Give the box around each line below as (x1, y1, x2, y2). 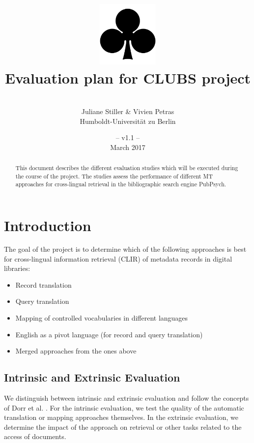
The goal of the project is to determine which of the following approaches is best (4, 243, 247, 254)
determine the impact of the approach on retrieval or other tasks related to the (4, 421, 242, 432)
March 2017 (110, 142, 145, 152)
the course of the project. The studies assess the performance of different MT (15, 172, 213, 180)
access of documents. (4, 431, 66, 442)
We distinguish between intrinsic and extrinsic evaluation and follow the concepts (4, 392, 249, 403)
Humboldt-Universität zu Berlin (80, 116, 176, 126)
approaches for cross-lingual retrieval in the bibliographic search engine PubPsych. (15, 180, 226, 188)
